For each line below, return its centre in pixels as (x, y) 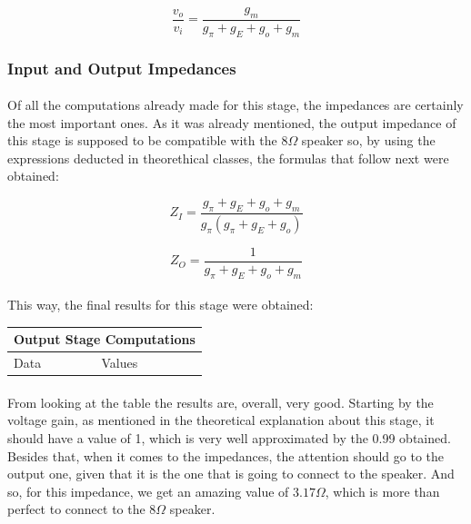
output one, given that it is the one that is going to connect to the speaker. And (231, 474)
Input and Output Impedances (122, 68)
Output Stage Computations (105, 339)
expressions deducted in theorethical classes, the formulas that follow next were (228, 158)
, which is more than (382, 491)
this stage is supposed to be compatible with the (142, 140)
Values (120, 363)
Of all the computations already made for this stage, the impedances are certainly (235, 105)
